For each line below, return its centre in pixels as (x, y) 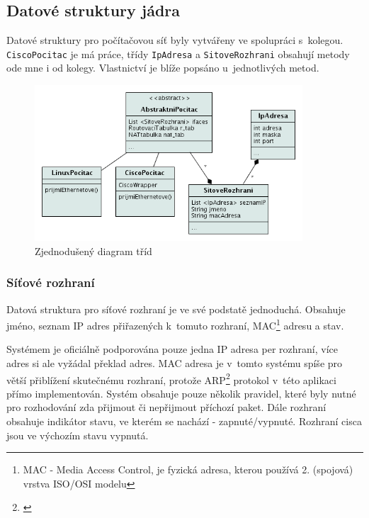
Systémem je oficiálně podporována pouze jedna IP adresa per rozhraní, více (172, 349)
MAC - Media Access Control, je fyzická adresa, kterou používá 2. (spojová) (188, 469)
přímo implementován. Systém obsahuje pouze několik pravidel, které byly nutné (181, 393)
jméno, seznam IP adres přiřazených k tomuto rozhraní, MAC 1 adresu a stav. (175, 324)
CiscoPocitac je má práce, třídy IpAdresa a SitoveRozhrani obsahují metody (178, 54)
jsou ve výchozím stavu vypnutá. (78, 435)
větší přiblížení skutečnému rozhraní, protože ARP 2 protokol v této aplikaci (171, 378)
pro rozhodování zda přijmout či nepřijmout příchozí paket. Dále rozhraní (166, 407)
